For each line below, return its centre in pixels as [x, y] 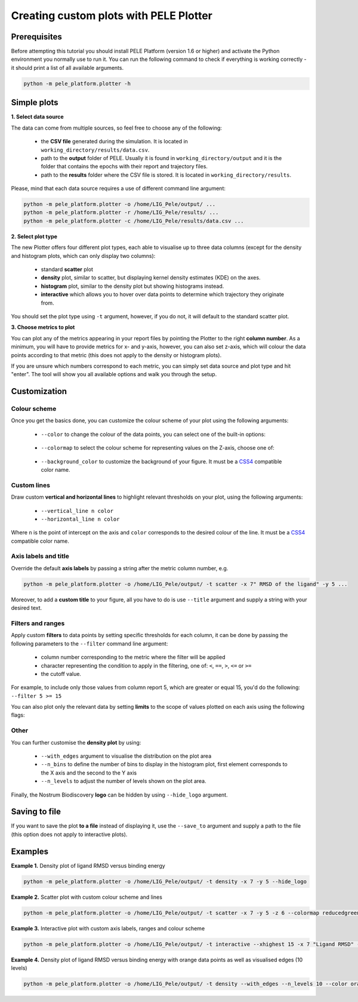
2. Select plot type [34, 236]
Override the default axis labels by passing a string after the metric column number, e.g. [120, 568]
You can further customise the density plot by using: [76, 742]
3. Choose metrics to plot [43, 327]
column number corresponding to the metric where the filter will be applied [133, 657]
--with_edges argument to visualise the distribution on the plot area [126, 756]
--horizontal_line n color [80, 519]
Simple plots [35, 102]
